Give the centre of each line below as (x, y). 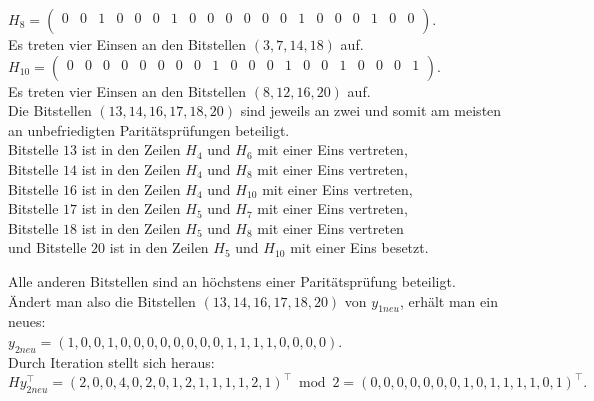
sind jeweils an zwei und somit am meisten (371, 110)
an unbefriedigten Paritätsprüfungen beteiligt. (149, 129)
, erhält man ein (448, 300)
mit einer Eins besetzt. (359, 247)
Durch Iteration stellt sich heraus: (111, 361)
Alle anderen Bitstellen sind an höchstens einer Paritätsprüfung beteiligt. (232, 280)
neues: (27, 321)
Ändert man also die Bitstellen (102, 300)
